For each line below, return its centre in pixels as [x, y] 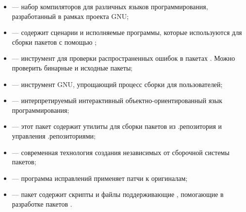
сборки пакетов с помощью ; [54, 42]
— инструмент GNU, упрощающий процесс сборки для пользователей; [117, 84]
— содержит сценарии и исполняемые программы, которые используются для [127, 32]
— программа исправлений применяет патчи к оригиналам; [100, 178]
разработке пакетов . [42, 203]
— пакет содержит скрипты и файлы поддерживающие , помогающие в [118, 194]
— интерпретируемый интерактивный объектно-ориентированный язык [117, 100]
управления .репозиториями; [54, 135]
